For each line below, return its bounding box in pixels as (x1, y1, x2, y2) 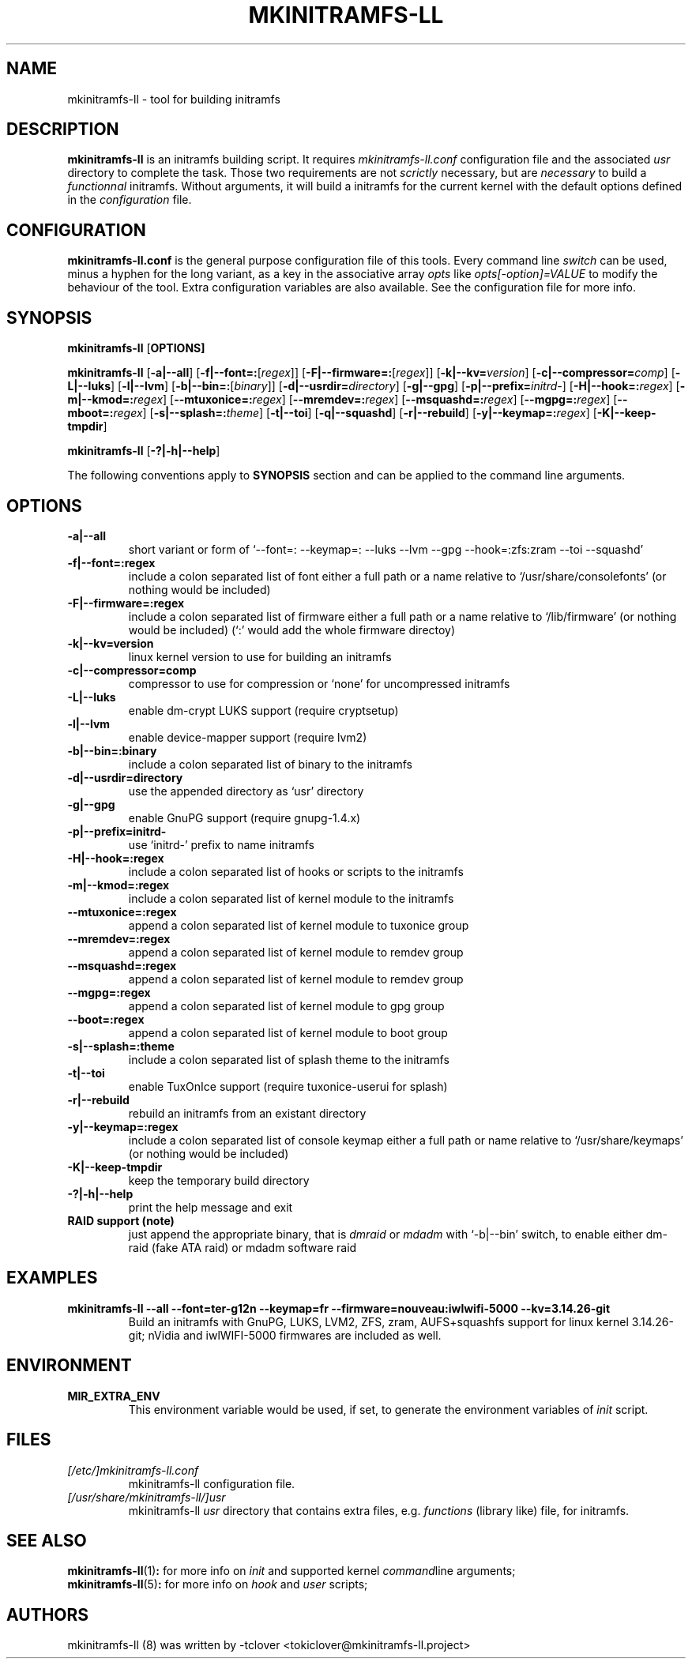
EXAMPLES (6, 1268, 98, 1288)
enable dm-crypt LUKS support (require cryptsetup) (128, 703, 399, 717)
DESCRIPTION (6, 119, 119, 140)
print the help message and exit (128, 1200, 293, 1214)
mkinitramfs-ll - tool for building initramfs (67, 92, 280, 106)
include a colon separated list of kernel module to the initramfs (128, 891, 454, 905)
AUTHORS (6, 1604, 89, 1625)
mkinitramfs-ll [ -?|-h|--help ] (67, 444, 220, 458)
